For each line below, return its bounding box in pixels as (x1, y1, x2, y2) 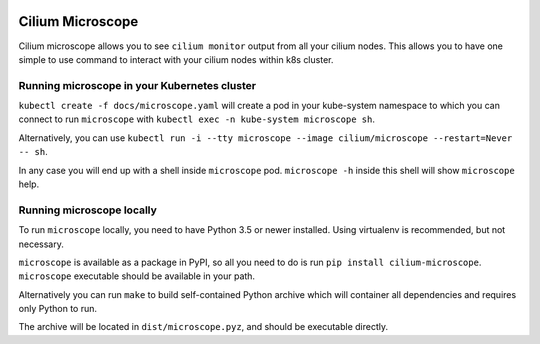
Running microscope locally (18, 203, 157, 217)
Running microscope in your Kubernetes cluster (18, 78, 257, 92)
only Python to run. (18, 303, 98, 315)
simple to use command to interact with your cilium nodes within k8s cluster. (18, 53, 334, 65)
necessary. (18, 238, 65, 250)
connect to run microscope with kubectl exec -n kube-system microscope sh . (18, 113, 375, 125)
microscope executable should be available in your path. (18, 270, 255, 282)
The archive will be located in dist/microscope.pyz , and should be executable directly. (18, 321, 389, 333)
